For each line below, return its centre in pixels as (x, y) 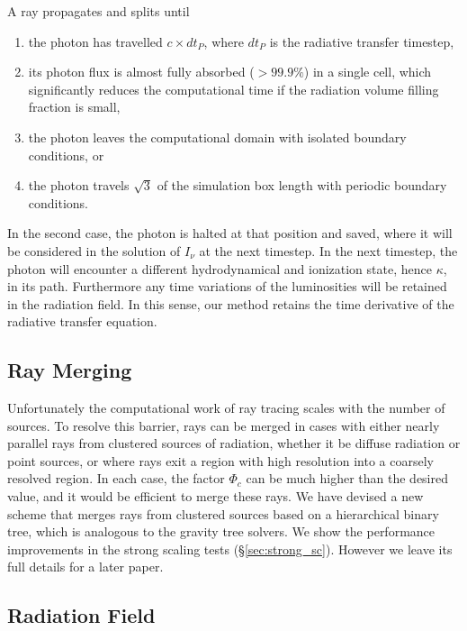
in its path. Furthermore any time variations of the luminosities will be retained (227, 286)
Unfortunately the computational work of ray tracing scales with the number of (226, 408)
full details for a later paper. (85, 567)
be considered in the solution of (94, 250)
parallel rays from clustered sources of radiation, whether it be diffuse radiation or (234, 443)
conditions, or (66, 155)
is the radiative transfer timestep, (362, 41)
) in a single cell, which (368, 72)
